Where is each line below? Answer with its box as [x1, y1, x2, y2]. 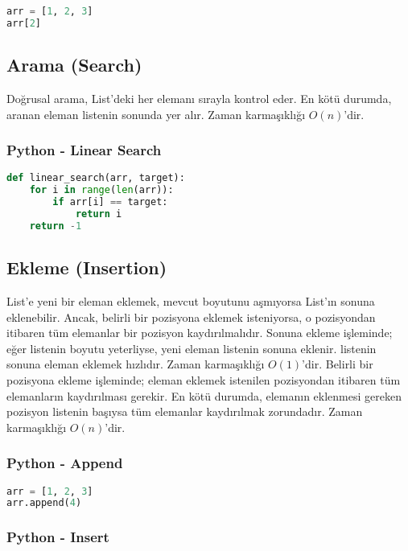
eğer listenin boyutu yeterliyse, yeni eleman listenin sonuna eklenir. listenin [6, 339, 377, 356]
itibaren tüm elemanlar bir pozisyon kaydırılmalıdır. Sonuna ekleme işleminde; [6, 324, 393, 341]
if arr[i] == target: [52, 196, 168, 208]
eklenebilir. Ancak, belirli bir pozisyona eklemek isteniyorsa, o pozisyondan [6, 308, 376, 325]
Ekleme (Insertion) [6, 255, 167, 280]
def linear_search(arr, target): [6, 172, 185, 184]
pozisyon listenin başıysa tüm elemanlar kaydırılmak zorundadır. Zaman [6, 403, 363, 420]
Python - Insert [6, 527, 109, 547]
